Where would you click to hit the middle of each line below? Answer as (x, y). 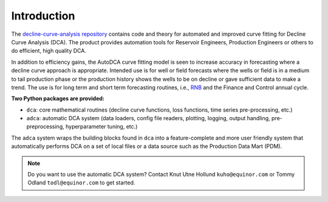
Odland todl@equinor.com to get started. (81, 183)
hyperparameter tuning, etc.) (101, 127)
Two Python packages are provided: (58, 99)
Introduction (43, 16)
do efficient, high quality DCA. (49, 51)
